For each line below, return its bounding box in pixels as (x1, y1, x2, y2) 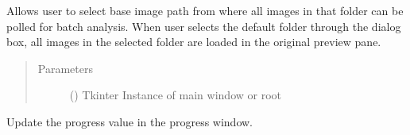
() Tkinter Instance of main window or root (69, 87, 281, 103)
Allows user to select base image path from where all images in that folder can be (6, 2, 404, 18)
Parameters (37, 60, 93, 76)
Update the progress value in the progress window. (6, 113, 253, 129)
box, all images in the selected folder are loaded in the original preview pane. (6, 33, 381, 50)
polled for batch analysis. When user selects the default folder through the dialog (6, 17, 401, 34)
